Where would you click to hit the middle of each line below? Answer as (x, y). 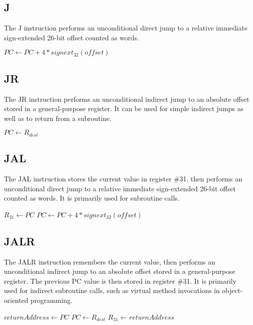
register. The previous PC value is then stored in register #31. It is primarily (120, 281)
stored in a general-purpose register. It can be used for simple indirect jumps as (124, 108)
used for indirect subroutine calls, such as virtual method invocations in (112, 290)
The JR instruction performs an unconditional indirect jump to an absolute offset (127, 99)
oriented (16, 300)
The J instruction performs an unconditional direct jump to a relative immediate (126, 28)
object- (232, 290)
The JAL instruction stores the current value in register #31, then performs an (123, 179)
